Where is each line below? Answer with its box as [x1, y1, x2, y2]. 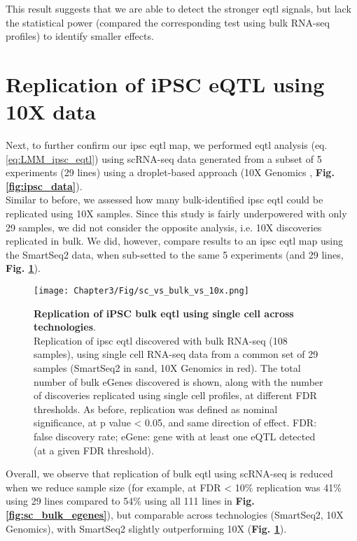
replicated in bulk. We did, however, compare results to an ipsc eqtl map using [6, 233, 343, 248]
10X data [6, 97, 96, 126]
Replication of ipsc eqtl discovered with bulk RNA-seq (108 [34, 333, 288, 347]
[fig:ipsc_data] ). [6, 178, 83, 193]
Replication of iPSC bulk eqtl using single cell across [34, 305, 294, 320]
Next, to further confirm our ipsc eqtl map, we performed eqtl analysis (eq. [6, 138, 328, 152]
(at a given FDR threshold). [34, 442, 154, 457]
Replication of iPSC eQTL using [6, 69, 325, 98]
